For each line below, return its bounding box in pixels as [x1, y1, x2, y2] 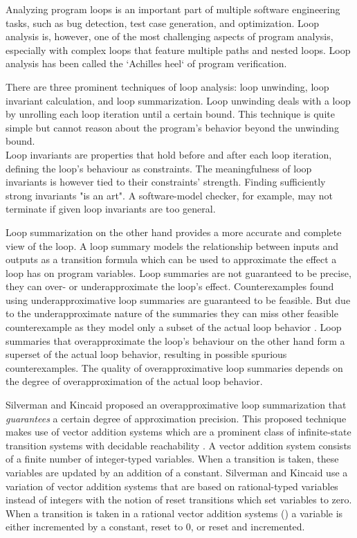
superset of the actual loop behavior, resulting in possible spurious [6, 347, 287, 361]
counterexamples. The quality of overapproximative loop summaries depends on [6, 360, 343, 375]
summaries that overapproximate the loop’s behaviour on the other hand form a [6, 333, 345, 348]
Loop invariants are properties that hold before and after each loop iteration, [6, 147, 332, 161]
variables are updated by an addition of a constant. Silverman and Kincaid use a [6, 465, 348, 479]
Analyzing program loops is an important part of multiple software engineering [6, 2, 340, 16]
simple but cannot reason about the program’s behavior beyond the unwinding [6, 120, 339, 134]
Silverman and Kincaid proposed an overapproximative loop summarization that [6, 397, 347, 412]
